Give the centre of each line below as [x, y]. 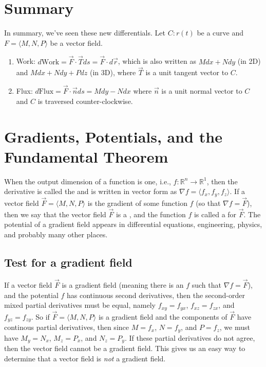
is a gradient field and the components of [163, 316]
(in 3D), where [113, 72]
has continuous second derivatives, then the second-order [156, 295]
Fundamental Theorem [86, 156]
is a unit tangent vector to [187, 72]
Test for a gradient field [68, 262]
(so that [208, 203]
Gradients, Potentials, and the [113, 136]
